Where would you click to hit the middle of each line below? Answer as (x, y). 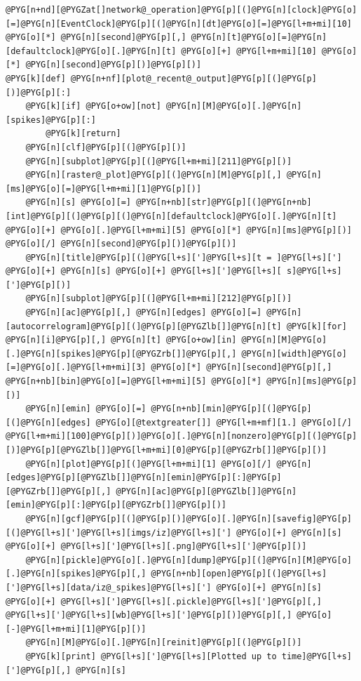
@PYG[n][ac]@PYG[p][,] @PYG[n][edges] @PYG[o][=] (144, 313)
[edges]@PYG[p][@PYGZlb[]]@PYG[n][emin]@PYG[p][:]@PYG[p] (144, 478)
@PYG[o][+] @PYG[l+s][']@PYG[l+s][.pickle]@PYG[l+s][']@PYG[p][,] (164, 601)
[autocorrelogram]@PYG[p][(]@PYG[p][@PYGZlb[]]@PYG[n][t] (144, 326)
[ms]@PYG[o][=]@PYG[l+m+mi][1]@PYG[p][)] (104, 189)
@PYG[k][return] (83, 134)
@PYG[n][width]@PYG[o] (294, 353)
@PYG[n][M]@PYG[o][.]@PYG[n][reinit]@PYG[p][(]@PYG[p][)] (164, 643)
